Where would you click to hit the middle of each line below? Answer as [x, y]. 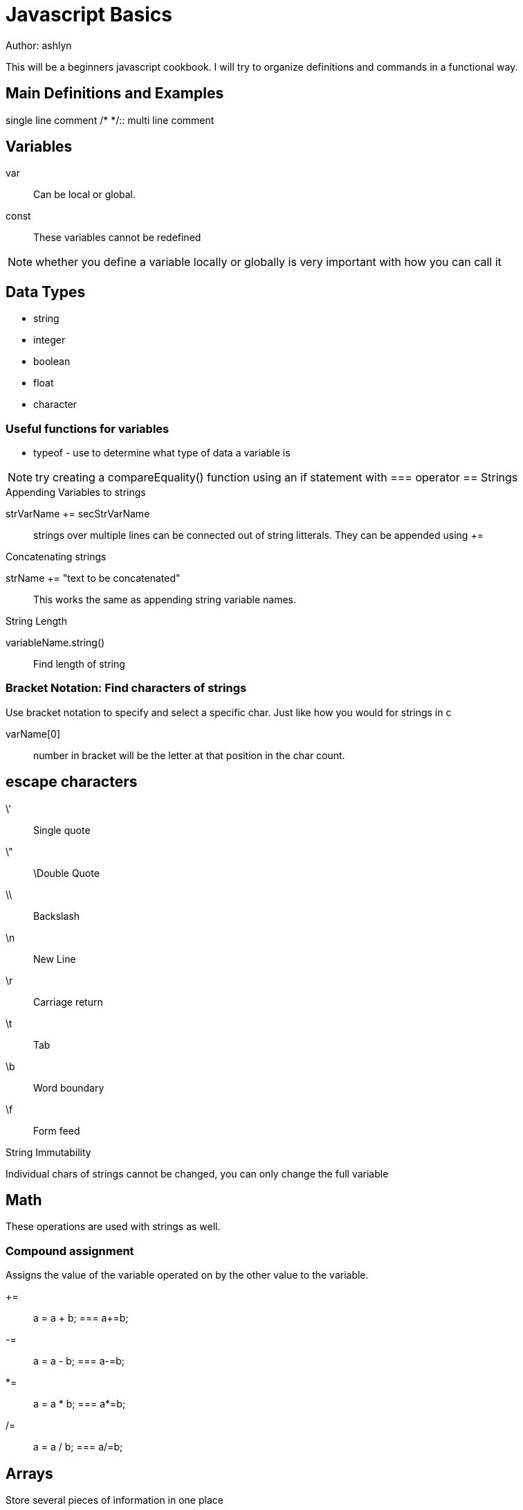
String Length [36, 621]
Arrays [29, 1473]
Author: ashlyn [39, 45]
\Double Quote [66, 873]
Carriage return [68, 1002]
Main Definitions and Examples [115, 94]
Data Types [46, 292]
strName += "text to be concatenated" [93, 578]
